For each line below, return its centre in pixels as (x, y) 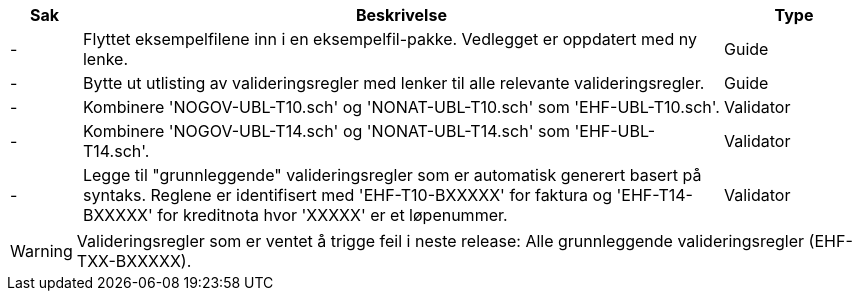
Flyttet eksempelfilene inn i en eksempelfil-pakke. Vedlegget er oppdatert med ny (389, 39)
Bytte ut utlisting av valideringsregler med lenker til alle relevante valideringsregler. (393, 83)
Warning (41, 251)
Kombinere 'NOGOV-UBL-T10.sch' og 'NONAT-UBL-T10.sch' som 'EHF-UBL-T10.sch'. (401, 107)
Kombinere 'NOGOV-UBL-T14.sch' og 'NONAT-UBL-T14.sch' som (326, 131)
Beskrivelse (401, 15)
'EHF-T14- (654, 195)
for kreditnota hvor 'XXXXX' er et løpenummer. (332, 215)
